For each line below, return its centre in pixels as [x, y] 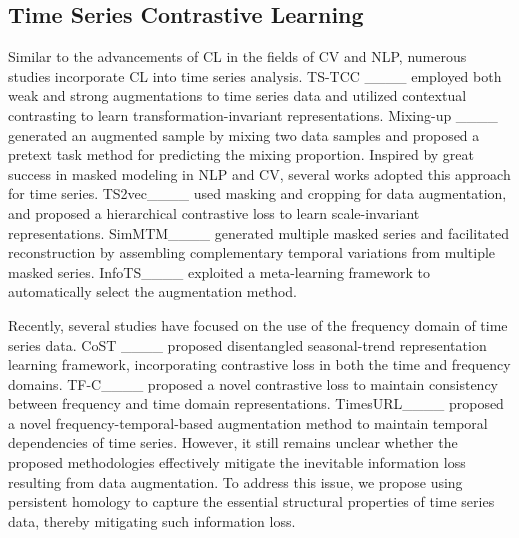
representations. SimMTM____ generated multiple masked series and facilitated [259, 232]
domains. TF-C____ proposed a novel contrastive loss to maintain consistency [253, 383]
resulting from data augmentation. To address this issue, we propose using [235, 481]
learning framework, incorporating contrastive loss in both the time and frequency [259, 364]
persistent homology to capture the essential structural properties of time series [251, 501]
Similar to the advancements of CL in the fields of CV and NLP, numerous [237, 56]
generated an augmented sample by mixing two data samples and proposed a [244, 134]
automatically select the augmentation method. [153, 291]
